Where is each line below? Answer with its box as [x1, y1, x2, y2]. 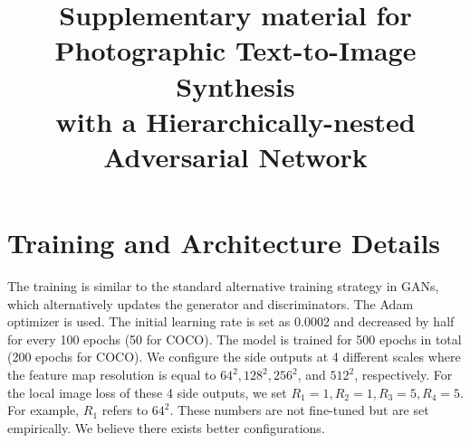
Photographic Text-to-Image [54, 32, 417, 69]
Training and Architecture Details [7, 224, 441, 261]
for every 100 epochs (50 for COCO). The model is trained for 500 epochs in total [7, 329, 462, 348]
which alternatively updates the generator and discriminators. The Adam [7, 294, 414, 313]
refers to [101, 401, 149, 419]
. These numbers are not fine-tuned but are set [169, 401, 429, 419]
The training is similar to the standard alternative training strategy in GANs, [7, 277, 439, 296]
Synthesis [176, 67, 295, 104]
